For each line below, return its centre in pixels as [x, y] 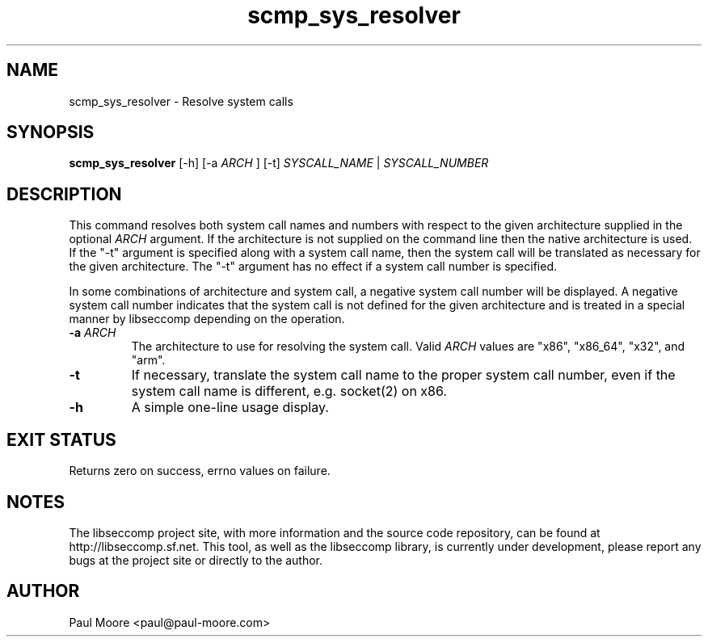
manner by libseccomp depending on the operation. [207, 319]
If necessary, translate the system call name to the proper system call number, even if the [403, 375]
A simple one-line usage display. [230, 408]
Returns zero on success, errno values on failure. [200, 471]
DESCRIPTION [64, 194]
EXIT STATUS [61, 439]
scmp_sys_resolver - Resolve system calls [181, 101]
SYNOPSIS [51, 132]
